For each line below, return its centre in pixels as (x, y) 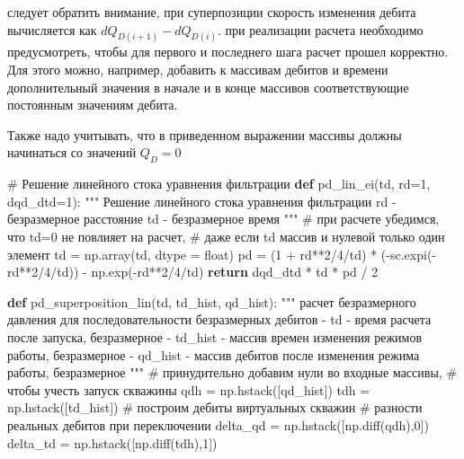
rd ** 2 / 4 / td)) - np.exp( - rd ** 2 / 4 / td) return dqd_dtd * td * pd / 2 (193, 272)
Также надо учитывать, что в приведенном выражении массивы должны (205, 134)
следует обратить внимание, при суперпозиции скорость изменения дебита (212, 12)
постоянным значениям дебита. (93, 105)
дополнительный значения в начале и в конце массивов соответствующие (208, 87)
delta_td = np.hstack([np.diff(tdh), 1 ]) (112, 442)
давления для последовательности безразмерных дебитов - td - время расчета (219, 319)
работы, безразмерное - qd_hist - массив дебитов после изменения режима (214, 354)
